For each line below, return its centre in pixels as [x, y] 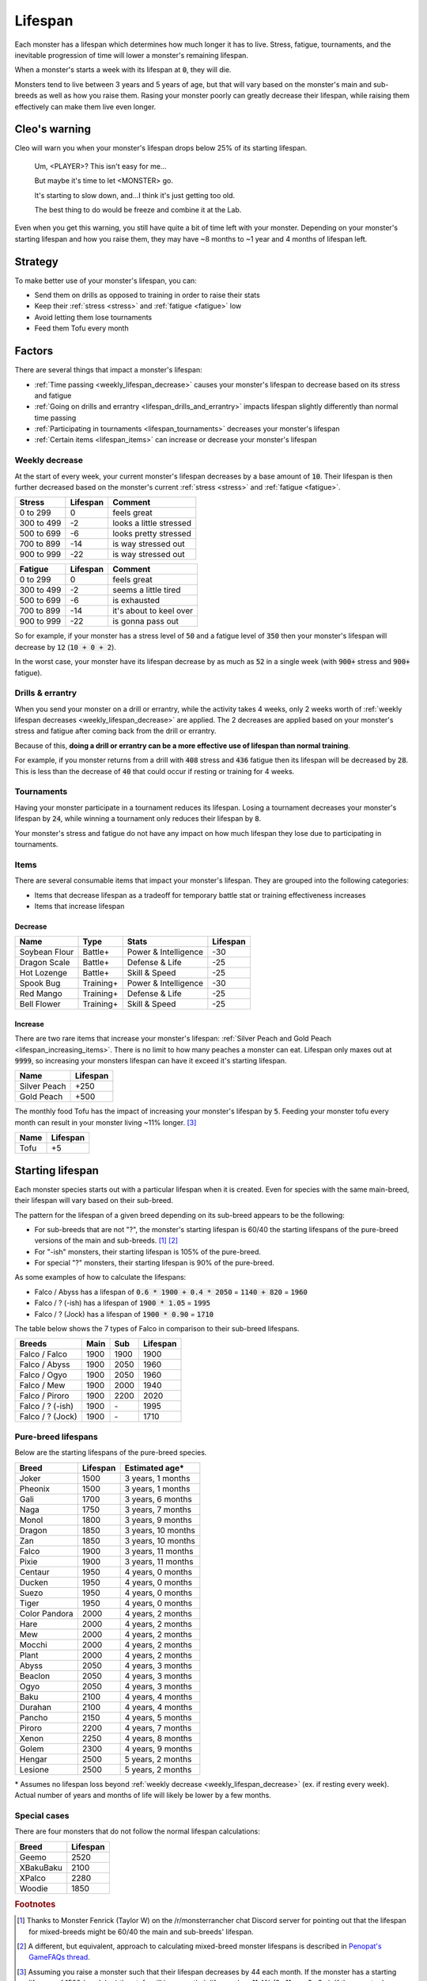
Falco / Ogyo [43, 1375]
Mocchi [33, 1644]
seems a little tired [146, 590]
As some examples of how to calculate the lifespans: [100, 1277]
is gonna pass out [145, 621]
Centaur [34, 1571]
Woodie [34, 1888]
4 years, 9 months [159, 1749]
